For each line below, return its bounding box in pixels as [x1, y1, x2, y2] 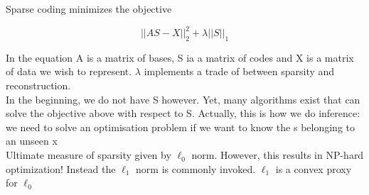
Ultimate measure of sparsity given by [6, 147, 171, 162]
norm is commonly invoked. [136, 161, 256, 176]
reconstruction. [6, 78, 71, 93]
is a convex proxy [275, 161, 352, 176]
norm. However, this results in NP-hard [191, 147, 364, 162]
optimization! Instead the [6, 161, 116, 176]
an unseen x [6, 133, 58, 148]
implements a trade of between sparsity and [144, 64, 335, 79]
